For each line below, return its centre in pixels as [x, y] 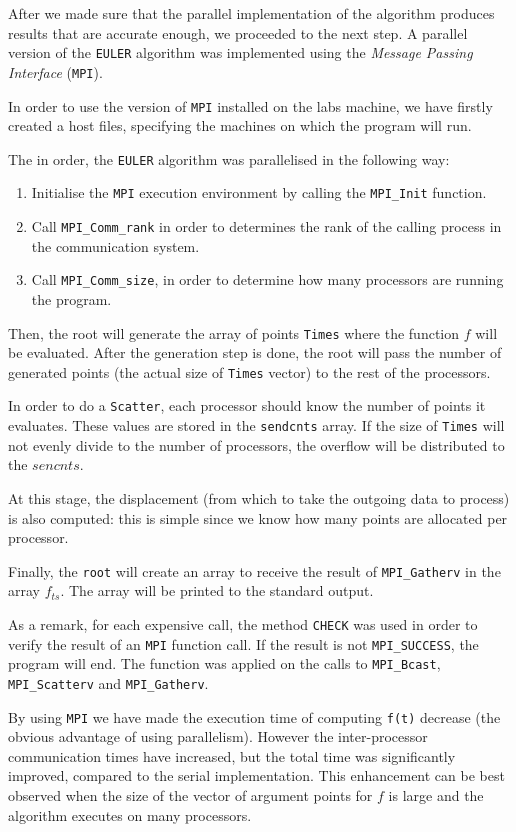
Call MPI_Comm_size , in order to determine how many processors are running [267, 279]
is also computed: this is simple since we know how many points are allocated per [258, 517]
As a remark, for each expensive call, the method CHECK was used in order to [243, 624]
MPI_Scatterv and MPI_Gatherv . [108, 682]
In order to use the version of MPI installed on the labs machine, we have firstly [250, 105]
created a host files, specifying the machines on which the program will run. [240, 125]
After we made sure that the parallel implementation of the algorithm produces [251, 13]
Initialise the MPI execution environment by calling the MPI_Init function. [259, 192]
